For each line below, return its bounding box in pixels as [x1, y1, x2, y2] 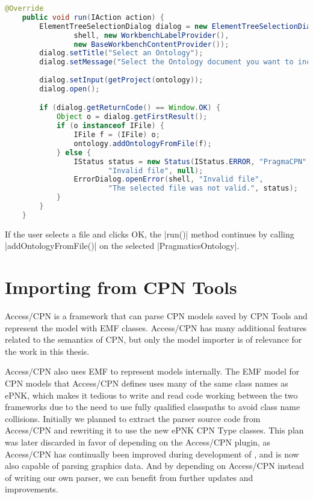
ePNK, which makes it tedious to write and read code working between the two [5, 388, 298, 401]
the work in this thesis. [5, 344, 90, 357]
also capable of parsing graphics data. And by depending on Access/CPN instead [5, 459, 304, 472]
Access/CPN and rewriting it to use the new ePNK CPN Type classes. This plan [5, 424, 304, 436]
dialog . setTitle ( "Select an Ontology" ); [39, 49, 203, 58]
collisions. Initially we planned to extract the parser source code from [5, 412, 261, 424]
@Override [5, 4, 44, 13]
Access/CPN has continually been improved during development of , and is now [5, 447, 299, 460]
